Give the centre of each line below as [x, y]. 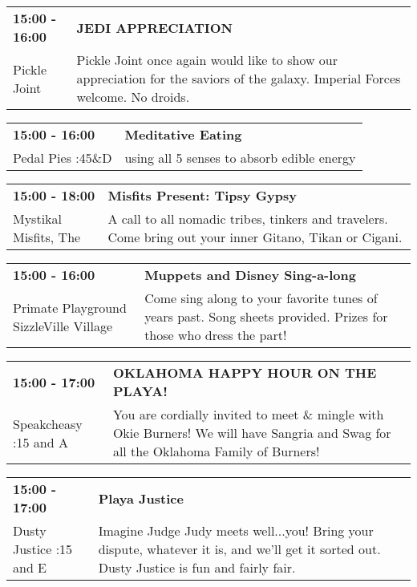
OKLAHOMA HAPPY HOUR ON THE [245, 372]
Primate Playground [70, 307]
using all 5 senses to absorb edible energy [240, 158]
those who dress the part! [216, 335]
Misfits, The [47, 237]
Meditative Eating [183, 134]
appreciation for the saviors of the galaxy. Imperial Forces [239, 78]
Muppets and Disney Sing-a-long [250, 275]
